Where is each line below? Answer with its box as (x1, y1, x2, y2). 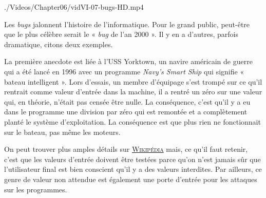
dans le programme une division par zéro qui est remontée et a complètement (4, 106, 248, 117)
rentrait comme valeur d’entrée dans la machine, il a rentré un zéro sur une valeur (4, 86, 262, 97)
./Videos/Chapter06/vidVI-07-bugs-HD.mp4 (4, 2, 144, 12)
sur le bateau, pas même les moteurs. (4, 126, 121, 137)
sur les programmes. (4, 184, 67, 194)
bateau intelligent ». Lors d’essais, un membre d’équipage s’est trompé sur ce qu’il (4, 76, 262, 87)
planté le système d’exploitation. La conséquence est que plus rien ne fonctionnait (4, 116, 261, 127)
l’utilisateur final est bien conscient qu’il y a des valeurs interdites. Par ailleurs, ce (4, 164, 262, 174)
